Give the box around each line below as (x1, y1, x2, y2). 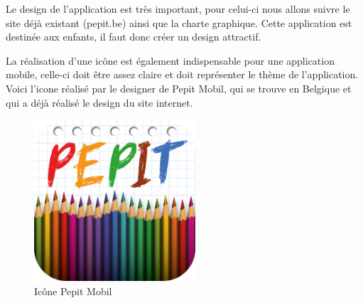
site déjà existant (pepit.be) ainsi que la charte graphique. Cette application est (6, 15, 352, 30)
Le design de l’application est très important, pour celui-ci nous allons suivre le (6, 1, 350, 16)
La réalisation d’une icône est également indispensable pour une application (6, 53, 335, 68)
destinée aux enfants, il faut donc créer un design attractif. (6, 29, 261, 44)
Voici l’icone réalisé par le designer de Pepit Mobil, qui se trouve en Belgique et (6, 80, 352, 95)
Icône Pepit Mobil (34, 283, 112, 298)
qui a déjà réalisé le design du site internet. (6, 95, 193, 110)
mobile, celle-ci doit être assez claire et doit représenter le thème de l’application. (6, 67, 359, 82)
